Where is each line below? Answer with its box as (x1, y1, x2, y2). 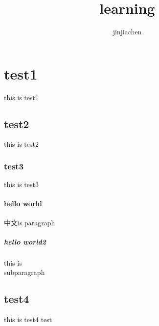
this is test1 (4, 92, 39, 102)
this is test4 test (4, 314, 52, 325)
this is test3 (4, 179, 39, 190)
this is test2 (4, 139, 39, 149)
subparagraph (4, 267, 45, 277)
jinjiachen (113, 27, 142, 37)
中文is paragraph (4, 217, 55, 227)
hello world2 (4, 236, 46, 246)
